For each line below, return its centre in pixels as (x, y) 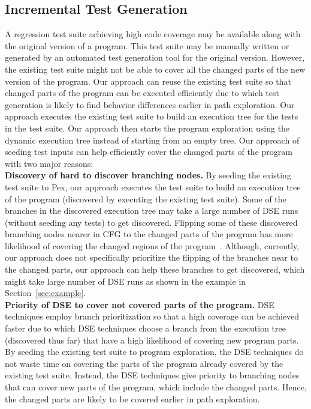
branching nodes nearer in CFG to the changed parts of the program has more (149, 234)
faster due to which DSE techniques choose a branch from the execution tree (145, 328)
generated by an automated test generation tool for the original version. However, (155, 57)
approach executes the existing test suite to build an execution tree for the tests (152, 116)
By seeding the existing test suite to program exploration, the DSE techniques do (154, 352)
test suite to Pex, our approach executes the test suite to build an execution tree (153, 186)
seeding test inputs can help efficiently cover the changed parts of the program (149, 152)
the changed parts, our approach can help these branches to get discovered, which (155, 269)
